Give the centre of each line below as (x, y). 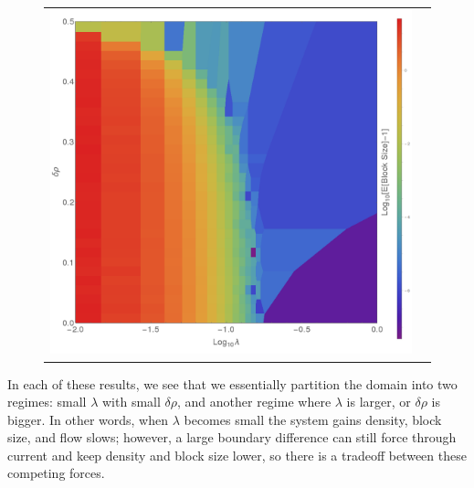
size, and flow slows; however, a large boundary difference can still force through (232, 437)
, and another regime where (254, 402)
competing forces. (56, 473)
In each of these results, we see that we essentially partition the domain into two (232, 383)
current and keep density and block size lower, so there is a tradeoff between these (237, 455)
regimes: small (47, 402)
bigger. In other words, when (88, 419)
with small (132, 402)
